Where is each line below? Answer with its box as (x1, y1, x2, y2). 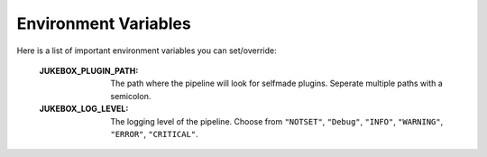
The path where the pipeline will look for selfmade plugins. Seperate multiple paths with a (110, 78, 444, 89)
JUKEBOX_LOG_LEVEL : (39, 104, 129, 115)
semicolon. (110, 90, 152, 101)
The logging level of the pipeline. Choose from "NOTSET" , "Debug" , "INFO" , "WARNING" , (110, 115, 444, 126)
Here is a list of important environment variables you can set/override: (16, 45, 277, 56)
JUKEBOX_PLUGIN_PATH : (39, 65, 139, 76)
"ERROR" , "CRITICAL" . (110, 128, 198, 139)
